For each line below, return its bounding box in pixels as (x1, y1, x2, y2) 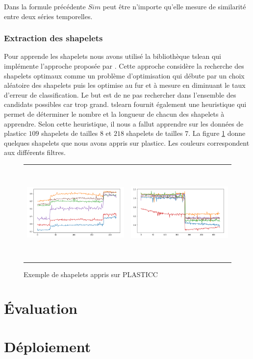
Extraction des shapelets (4, 32, 103, 44)
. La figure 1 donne (188, 128, 246, 138)
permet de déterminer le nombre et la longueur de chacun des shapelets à (4, 108, 225, 119)
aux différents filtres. (4, 147, 66, 157)
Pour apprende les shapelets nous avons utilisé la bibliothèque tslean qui (4, 51, 222, 61)
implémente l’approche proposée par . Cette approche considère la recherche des (4, 61, 244, 71)
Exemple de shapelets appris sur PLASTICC (24, 269, 158, 279)
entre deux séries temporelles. (4, 11, 93, 21)
